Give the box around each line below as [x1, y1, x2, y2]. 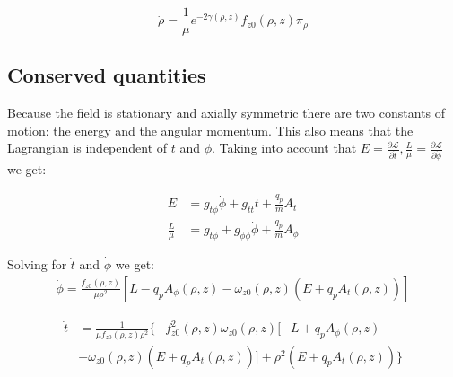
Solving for [7, 255, 67, 274]
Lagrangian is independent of [7, 138, 168, 157]
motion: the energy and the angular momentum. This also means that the [7, 120, 414, 139]
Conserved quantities [7, 61, 206, 89]
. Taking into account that [212, 138, 357, 157]
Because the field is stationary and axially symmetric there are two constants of [7, 103, 446, 122]
